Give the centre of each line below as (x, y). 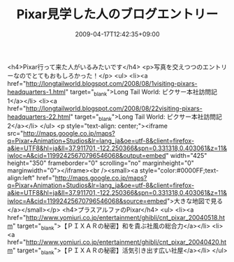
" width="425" (187, 155)
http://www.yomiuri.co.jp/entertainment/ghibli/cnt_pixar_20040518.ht (125, 217)
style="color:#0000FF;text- (179, 170)
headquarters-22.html (39, 117)
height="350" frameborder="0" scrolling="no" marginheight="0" (101, 163)
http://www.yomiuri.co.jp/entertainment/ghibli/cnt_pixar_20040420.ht (126, 242)
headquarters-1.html (37, 92)
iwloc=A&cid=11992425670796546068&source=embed (87, 201)
